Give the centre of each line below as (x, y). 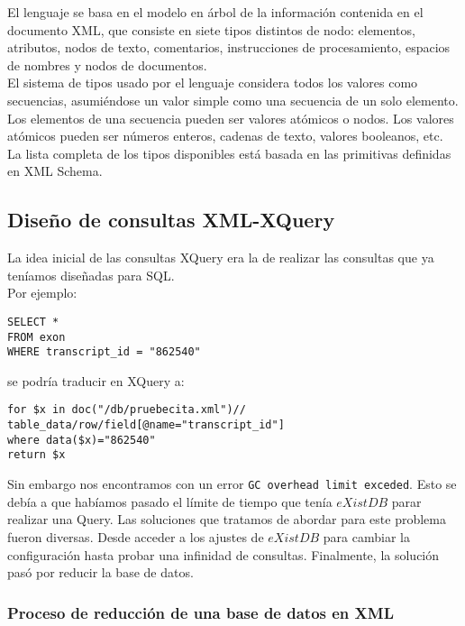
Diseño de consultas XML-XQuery (171, 220)
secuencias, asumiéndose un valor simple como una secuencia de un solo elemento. (233, 100)
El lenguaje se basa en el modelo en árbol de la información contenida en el (215, 12)
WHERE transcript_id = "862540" (104, 352)
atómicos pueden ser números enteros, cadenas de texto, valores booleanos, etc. (225, 136)
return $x (36, 455)
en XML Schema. (55, 171)
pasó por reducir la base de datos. (100, 572)
